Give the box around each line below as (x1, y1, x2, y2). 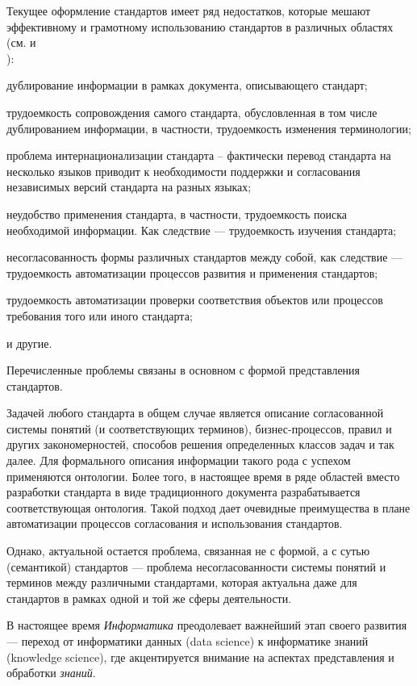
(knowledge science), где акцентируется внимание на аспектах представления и (6, 648, 394, 665)
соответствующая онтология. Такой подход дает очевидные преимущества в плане (6, 499, 411, 516)
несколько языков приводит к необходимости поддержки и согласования (6, 162, 361, 179)
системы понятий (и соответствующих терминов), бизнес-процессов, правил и (6, 420, 392, 437)
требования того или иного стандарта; (6, 307, 193, 324)
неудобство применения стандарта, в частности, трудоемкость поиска (6, 205, 347, 222)
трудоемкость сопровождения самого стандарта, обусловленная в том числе (6, 103, 377, 120)
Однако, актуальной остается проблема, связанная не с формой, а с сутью (6, 542, 370, 559)
